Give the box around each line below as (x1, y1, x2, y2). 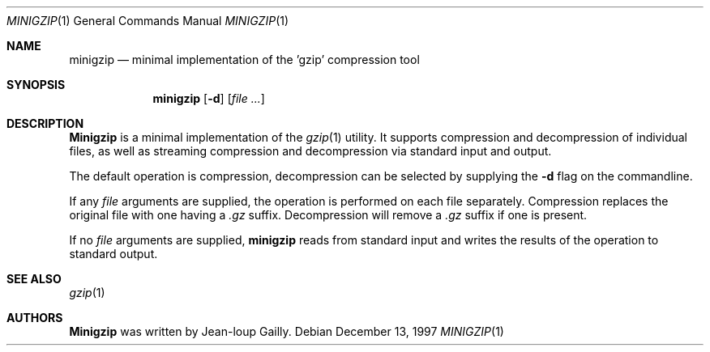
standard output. (69, 247, 158, 261)
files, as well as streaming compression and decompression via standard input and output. (69, 144, 552, 158)
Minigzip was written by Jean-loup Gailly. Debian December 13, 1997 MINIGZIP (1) (69, 324, 504, 338)
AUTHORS (6, 311, 63, 324)
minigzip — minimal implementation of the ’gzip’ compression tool (69, 53, 420, 66)
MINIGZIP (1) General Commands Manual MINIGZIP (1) (6, 14, 289, 28)
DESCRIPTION (6, 117, 84, 130)
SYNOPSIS (6, 78, 66, 91)
